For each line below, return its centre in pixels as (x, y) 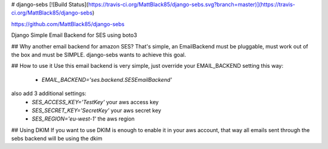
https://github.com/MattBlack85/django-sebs (68, 24)
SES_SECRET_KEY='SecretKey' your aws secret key (97, 110)
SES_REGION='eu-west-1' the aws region (83, 119)
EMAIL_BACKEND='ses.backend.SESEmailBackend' (107, 79)
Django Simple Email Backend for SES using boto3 (74, 35)
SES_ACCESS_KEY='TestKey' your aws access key (95, 102)
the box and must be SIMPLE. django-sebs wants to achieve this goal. (99, 55)
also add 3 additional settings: (49, 93)
